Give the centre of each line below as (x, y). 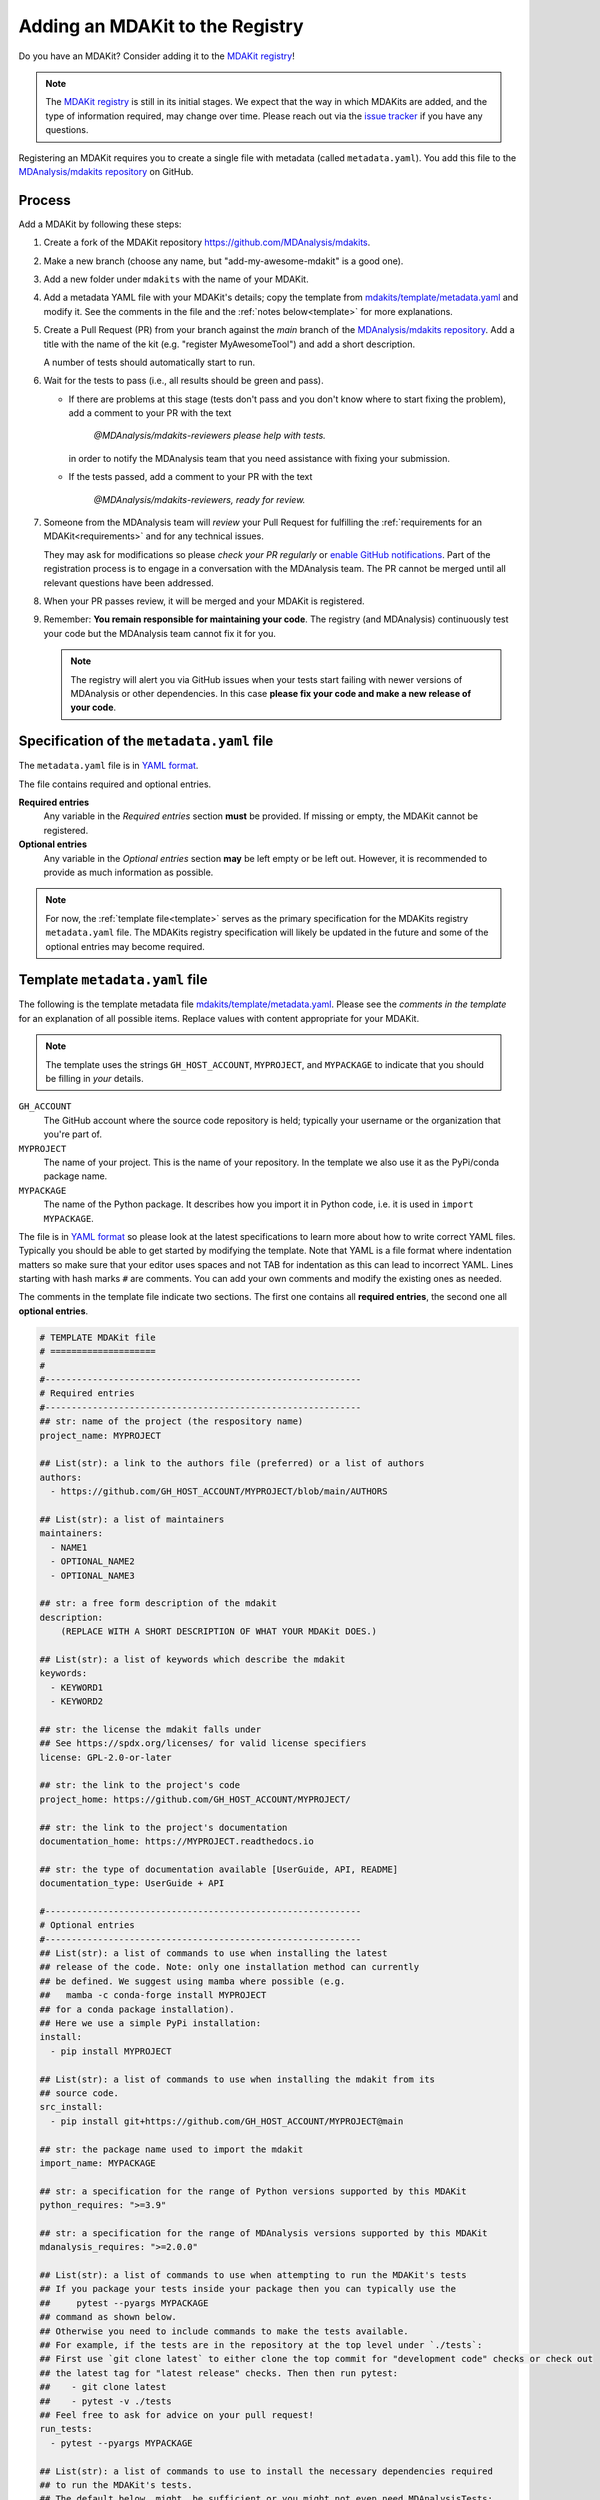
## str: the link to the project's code (139, 1785)
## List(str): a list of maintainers (132, 1519)
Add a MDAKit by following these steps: (100, 224)
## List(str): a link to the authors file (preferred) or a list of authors (232, 1463)
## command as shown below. (108, 2317)
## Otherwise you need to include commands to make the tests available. (224, 2331)
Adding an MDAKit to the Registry (161, 26)
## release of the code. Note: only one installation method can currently (229, 1967)
